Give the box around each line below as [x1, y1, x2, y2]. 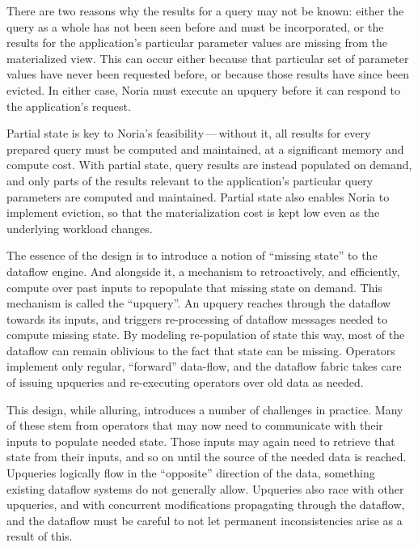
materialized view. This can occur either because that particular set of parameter [6, 49, 409, 66]
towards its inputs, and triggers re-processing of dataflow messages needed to [6, 310, 388, 327]
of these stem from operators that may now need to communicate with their [6, 417, 383, 434]
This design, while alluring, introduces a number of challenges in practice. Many [6, 401, 403, 418]
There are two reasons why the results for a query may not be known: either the [6, 2, 404, 19]
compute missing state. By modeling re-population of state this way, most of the [6, 326, 405, 343]
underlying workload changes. [6, 219, 153, 236]
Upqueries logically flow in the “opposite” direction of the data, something [6, 464, 375, 481]
